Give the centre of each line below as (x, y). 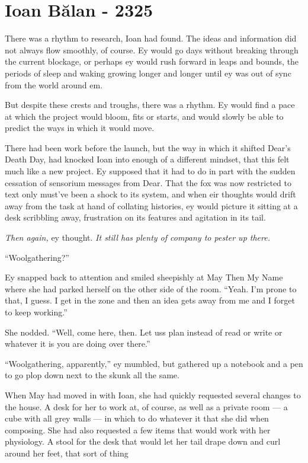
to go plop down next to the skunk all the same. (92, 375)
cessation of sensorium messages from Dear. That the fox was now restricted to (148, 182)
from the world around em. (54, 84)
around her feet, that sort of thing (67, 453)
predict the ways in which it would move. (80, 128)
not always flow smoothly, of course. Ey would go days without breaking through (152, 50)
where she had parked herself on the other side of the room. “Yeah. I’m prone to (151, 288)
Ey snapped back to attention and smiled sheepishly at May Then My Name (144, 277)
